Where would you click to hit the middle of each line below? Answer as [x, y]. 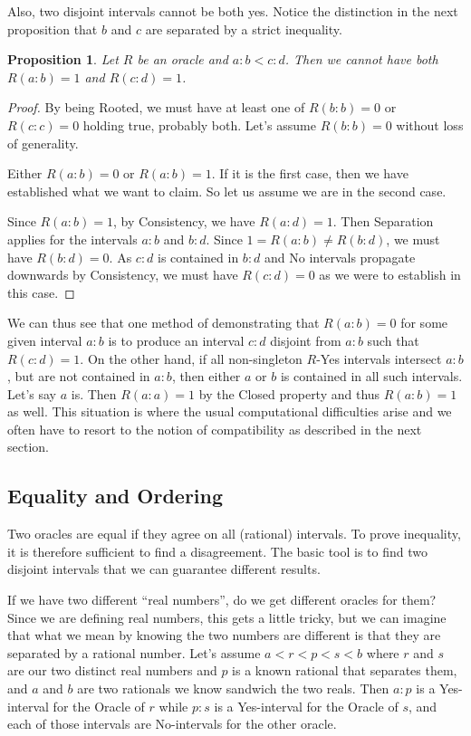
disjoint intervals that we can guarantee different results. [164, 569]
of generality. [43, 143]
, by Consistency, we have [184, 221]
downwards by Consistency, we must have [123, 275]
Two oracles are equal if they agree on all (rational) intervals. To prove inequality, [234, 534]
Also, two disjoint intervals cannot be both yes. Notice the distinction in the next [233, 11]
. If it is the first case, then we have [310, 173]
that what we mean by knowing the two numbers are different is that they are [224, 635]
